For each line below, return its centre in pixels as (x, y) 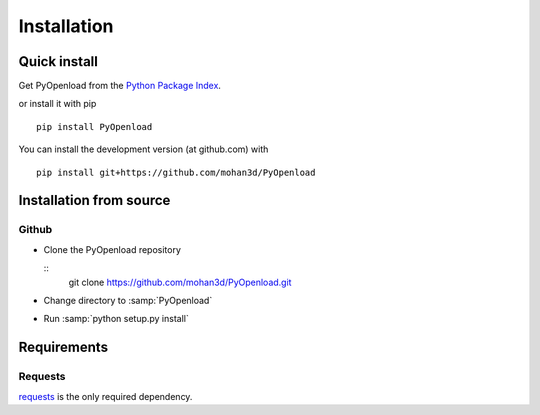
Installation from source (94, 200)
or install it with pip (57, 104)
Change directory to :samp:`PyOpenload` (128, 300)
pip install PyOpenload (94, 126)
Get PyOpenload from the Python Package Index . (120, 86)
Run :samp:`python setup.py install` (116, 319)
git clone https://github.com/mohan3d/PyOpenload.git (180, 282)
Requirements (63, 347)
